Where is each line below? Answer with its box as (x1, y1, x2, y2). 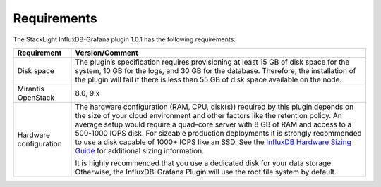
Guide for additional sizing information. (75, 146, 205, 155)
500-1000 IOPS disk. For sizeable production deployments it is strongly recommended (75, 128, 363, 138)
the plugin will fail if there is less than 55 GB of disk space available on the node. (75, 75, 342, 84)
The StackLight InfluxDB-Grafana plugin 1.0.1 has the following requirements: (13, 35, 236, 44)
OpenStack (17, 92, 55, 102)
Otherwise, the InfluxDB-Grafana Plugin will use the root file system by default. (75, 167, 337, 176)
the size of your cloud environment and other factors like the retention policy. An (75, 110, 342, 120)
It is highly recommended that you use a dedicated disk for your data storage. (75, 158, 334, 168)
